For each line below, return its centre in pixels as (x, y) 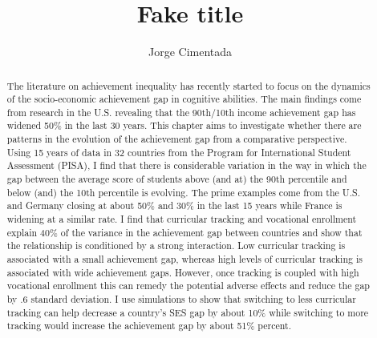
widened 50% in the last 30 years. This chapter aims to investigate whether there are (184, 125)
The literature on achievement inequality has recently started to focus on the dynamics (188, 85)
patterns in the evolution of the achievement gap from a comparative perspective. (177, 139)
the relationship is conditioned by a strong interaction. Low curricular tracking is (176, 245)
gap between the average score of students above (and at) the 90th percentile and (177, 179)
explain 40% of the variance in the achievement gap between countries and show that (184, 232)
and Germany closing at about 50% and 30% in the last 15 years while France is (174, 205)
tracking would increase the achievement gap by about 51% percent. (149, 326)
